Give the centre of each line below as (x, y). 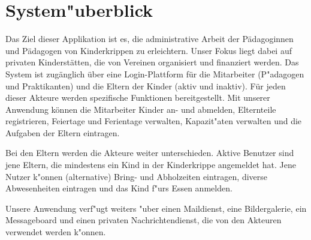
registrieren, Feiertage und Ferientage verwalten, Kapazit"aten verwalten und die (154, 121)
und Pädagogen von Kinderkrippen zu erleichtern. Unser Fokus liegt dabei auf (149, 50)
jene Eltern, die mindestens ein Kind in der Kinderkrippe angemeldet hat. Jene (151, 165)
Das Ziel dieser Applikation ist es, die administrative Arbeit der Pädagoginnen (150, 39)
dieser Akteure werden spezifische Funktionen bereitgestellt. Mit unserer (138, 97)
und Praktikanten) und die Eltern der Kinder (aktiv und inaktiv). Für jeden (146, 85)
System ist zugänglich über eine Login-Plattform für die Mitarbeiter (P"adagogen (155, 73)
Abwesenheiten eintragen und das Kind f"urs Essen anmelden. (119, 188)
